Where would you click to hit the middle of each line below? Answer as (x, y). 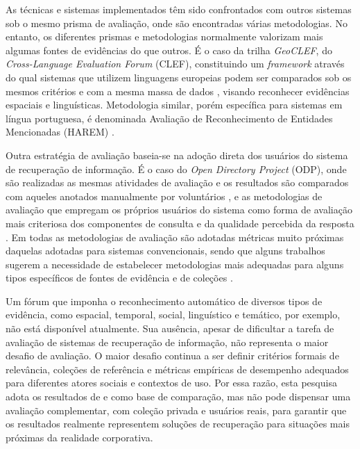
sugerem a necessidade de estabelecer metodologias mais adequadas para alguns (175, 264)
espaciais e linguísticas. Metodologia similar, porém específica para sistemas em (174, 105)
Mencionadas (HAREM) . (60, 132)
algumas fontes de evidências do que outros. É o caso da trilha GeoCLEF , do (169, 50)
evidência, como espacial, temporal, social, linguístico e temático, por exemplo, (173, 315)
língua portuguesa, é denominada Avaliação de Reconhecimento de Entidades (169, 118)
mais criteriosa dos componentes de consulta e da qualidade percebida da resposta (180, 223)
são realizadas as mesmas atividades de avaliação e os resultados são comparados (177, 182)
